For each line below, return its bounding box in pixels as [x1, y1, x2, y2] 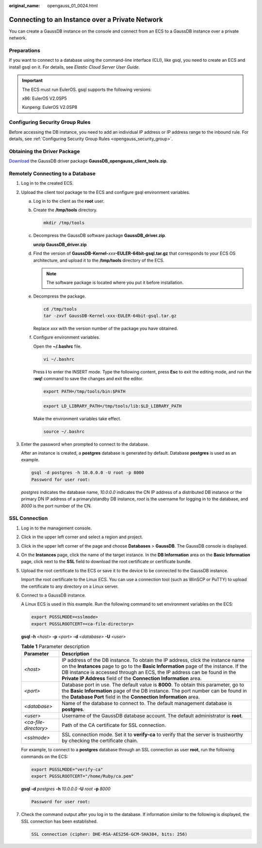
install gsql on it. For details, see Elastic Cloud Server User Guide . [9, 64, 140, 70]
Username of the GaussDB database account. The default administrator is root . [61, 712, 243, 719]
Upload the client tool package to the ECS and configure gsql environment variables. [21, 189, 190, 195]
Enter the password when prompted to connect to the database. [21, 441, 149, 447]
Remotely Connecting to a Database [9, 170, 96, 177]
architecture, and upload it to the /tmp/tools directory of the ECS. [33, 257, 164, 263]
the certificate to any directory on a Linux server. [21, 583, 119, 589]
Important [22, 78, 43, 84]
